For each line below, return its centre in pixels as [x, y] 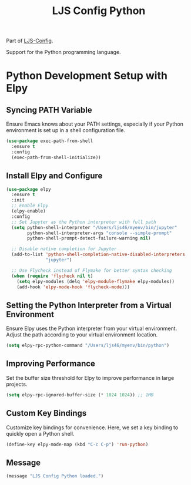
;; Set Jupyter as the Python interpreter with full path [84, 222]
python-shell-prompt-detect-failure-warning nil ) [89, 238]
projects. [17, 384]
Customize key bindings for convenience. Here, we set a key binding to [92, 427]
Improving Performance [51, 364]
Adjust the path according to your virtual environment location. [82, 335]
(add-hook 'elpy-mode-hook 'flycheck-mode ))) [73, 287]
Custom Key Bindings [46, 413]
